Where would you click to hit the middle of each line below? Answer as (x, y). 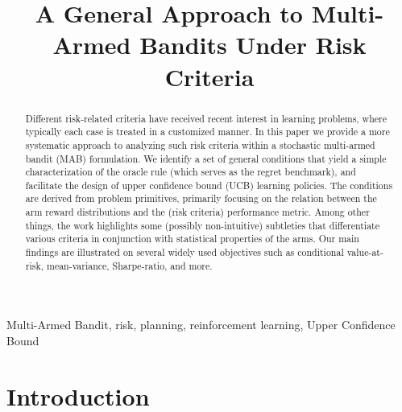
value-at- (365, 252)
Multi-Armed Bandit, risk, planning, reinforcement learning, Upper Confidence (201, 325)
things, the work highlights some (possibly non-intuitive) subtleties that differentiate (202, 225)
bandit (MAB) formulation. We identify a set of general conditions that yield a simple (206, 158)
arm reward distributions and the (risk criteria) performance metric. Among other (197, 212)
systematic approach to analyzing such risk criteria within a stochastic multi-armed (200, 144)
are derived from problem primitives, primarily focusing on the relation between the (201, 198)
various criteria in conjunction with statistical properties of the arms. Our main (192, 239)
